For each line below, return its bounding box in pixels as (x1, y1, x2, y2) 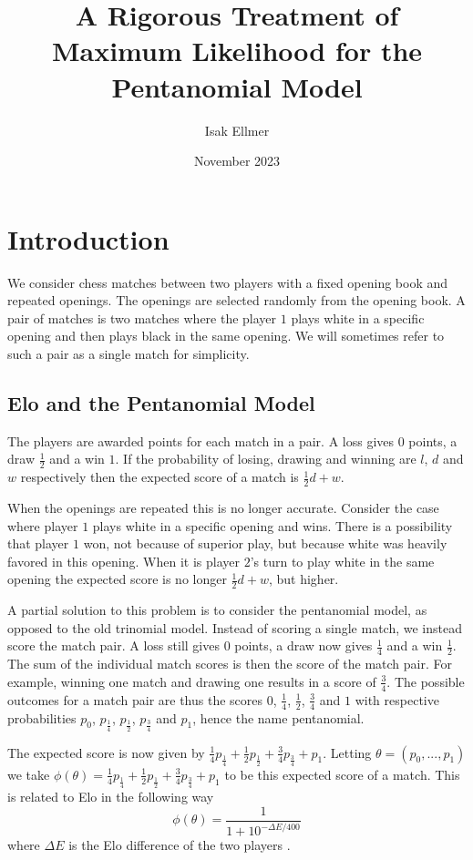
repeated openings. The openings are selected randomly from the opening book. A (7, 291, 466, 310)
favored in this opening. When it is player (7, 551, 240, 570)
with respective (355, 690, 439, 709)
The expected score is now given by (7, 742, 205, 762)
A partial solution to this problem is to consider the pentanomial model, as (7, 600, 427, 619)
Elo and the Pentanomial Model (7, 388, 315, 416)
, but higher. (268, 569, 339, 589)
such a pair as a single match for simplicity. (7, 344, 250, 363)
